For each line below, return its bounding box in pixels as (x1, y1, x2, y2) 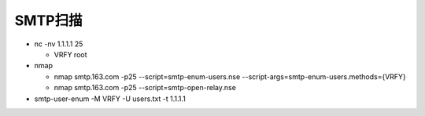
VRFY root (54, 49, 87, 59)
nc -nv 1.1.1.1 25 (34, 39, 83, 49)
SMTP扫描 (14, 12, 83, 29)
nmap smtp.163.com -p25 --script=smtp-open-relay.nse (54, 83, 236, 92)
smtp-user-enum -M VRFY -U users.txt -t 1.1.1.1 (34, 94, 187, 103)
